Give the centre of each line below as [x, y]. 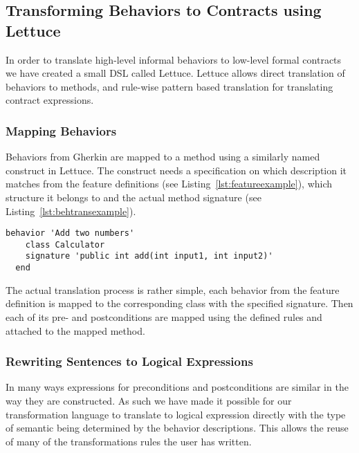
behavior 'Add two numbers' [70, 233]
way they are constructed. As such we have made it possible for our [149, 400]
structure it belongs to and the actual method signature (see [134, 197]
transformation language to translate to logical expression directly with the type [176, 414]
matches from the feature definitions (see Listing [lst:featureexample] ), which [169, 184]
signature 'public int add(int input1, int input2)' [149, 256]
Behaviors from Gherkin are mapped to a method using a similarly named [163, 157]
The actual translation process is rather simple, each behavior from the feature [173, 289]
